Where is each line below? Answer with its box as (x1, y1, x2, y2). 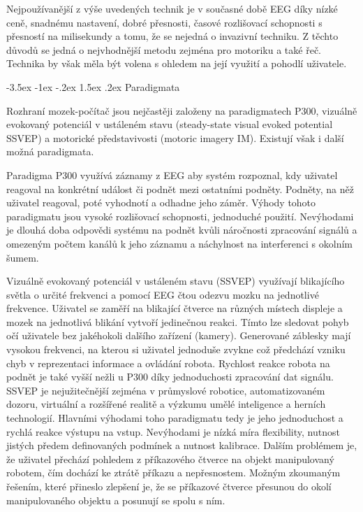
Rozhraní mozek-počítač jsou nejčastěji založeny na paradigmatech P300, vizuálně (6, 103, 357, 118)
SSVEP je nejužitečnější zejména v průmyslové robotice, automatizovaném (6, 383, 325, 397)
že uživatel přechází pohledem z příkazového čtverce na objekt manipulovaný (6, 451, 334, 466)
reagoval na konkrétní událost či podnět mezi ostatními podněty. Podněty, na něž (6, 181, 354, 196)
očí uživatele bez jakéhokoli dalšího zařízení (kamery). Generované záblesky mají (6, 328, 351, 343)
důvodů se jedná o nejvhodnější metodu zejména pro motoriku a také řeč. (6, 42, 322, 57)
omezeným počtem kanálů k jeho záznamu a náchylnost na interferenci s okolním (6, 236, 353, 250)
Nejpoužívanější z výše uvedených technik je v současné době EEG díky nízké (6, 1, 338, 15)
